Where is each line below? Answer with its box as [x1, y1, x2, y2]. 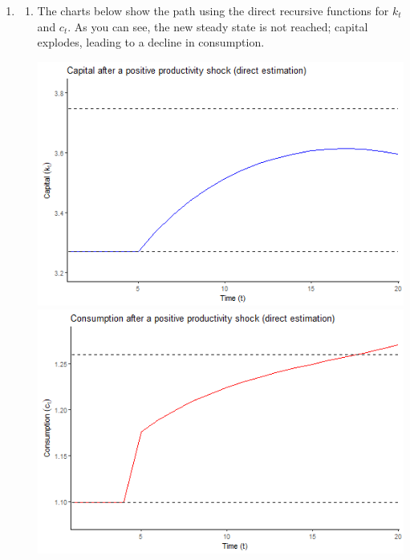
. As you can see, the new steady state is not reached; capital [67, 18, 368, 34]
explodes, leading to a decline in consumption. [37, 34, 265, 51]
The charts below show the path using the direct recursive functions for [37, 2, 389, 18]
